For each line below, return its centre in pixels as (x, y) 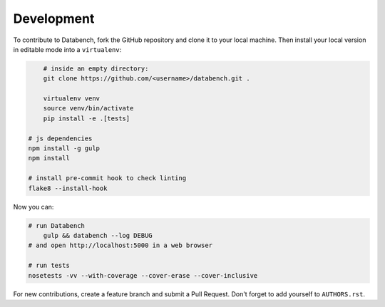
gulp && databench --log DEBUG (98, 235)
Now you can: (34, 207)
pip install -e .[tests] (87, 118)
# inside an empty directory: (96, 68)
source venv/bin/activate (88, 108)
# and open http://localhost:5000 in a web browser (120, 245)
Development (54, 19)
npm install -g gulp (64, 149)
